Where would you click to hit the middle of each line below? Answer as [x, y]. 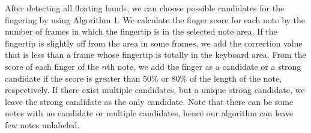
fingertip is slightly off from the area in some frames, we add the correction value [154, 43]
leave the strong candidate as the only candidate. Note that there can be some [149, 101]
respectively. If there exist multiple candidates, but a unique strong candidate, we [155, 90]
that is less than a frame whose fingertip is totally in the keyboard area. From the [155, 55]
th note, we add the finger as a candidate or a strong [204, 66]
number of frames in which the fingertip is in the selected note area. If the [141, 31]
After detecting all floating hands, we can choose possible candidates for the [145, 8]
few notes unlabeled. [42, 124]
